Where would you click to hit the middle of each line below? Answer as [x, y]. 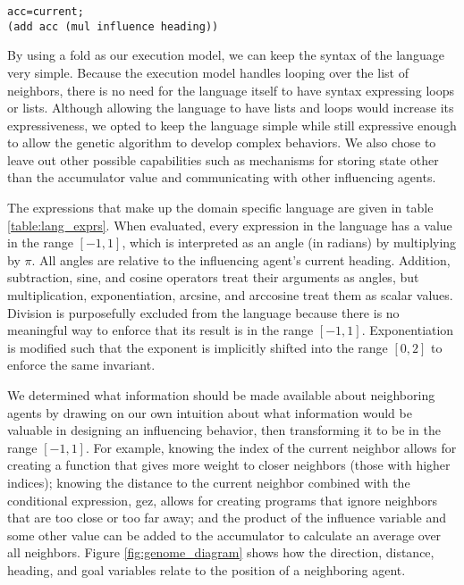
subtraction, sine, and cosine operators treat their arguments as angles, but [213, 277]
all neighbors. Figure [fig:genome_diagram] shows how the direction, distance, [221, 552]
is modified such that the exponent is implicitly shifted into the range [198, 347]
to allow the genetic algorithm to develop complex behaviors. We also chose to [222, 142]
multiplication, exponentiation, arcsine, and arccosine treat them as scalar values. [230, 295]
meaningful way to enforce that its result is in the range [160, 330]
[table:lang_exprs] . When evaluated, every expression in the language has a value [230, 225]
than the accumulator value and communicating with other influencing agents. [222, 177]
